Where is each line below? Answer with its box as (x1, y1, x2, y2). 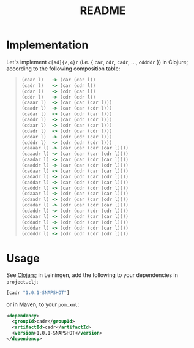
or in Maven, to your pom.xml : (6, 301, 80, 308)
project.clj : (6, 278, 39, 286)
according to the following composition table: (6, 65, 121, 72)
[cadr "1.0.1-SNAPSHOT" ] (6, 290, 70, 296)
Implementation (6, 38, 89, 52)
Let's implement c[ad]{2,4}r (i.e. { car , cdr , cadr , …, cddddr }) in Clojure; (6, 58, 188, 66)
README (80, 4, 126, 18)
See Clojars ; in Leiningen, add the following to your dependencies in (6, 271, 179, 279)
